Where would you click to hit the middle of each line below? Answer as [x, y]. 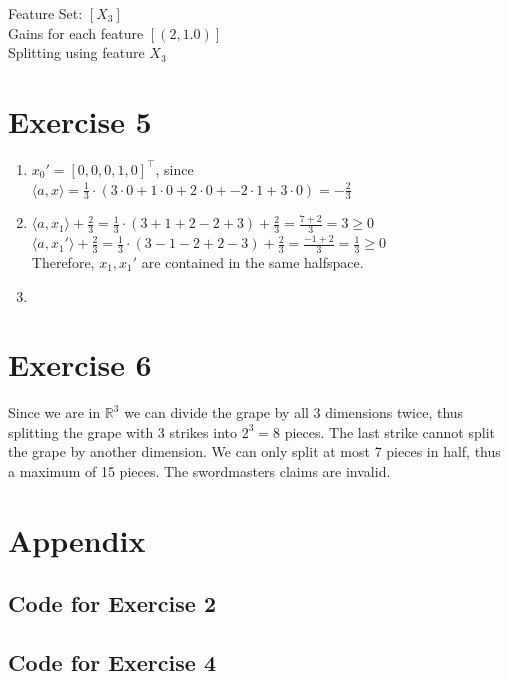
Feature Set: [45, 13]
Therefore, [63, 261]
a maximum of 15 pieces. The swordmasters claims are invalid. [199, 471]
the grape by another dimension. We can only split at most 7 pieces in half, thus [254, 451]
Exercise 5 [80, 120]
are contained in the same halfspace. [252, 261]
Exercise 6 [80, 364]
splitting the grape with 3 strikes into [122, 431]
